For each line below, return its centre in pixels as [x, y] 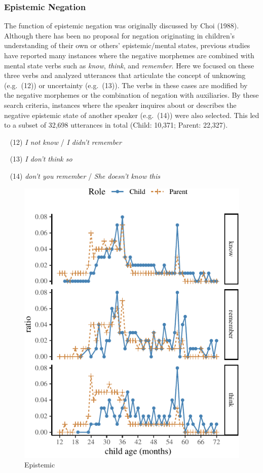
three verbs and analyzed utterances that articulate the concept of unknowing [125, 75]
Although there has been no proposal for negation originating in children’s [120, 35]
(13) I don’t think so [41, 159]
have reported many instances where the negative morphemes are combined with [129, 55]
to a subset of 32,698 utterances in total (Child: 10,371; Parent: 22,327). [116, 125]
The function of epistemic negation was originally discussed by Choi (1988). [122, 26]
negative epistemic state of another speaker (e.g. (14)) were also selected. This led [132, 115]
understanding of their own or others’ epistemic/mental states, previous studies [127, 45]
